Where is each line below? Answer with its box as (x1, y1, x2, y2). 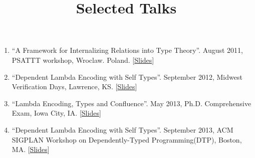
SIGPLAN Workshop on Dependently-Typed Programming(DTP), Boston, (12, 134, 242, 145)
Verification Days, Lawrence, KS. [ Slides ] (12, 81, 137, 92)
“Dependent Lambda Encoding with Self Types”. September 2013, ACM (12, 124, 233, 135)
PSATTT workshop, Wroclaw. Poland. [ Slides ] (12, 54, 154, 65)
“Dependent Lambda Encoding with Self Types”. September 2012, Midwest (12, 71, 242, 82)
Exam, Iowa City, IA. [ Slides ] (12, 108, 101, 118)
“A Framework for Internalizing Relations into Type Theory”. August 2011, (12, 45, 243, 55)
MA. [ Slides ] (12, 144, 50, 155)
